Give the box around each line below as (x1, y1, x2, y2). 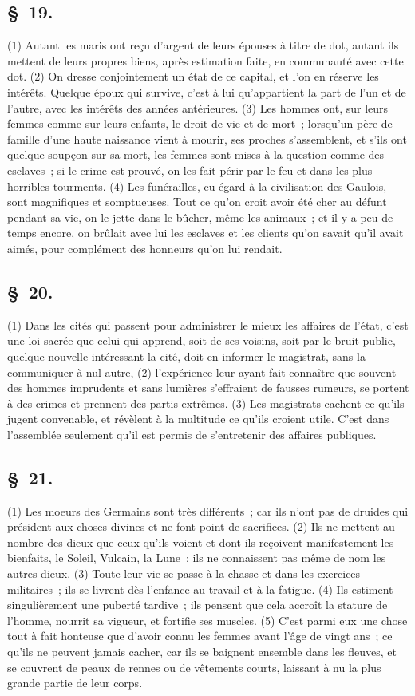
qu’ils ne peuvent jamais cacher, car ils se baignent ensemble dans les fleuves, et (7, 643, 397, 660)
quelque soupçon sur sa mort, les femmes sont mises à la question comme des (7, 146, 385, 163)
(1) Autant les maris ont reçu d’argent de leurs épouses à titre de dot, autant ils (7, 37, 399, 53)
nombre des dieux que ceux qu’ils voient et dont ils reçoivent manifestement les (7, 533, 394, 550)
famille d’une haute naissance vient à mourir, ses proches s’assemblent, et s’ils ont (7, 130, 407, 147)
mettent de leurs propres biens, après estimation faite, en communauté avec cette (7, 52, 404, 69)
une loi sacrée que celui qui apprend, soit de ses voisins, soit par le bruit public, (7, 332, 396, 349)
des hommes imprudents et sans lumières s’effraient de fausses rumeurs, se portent (7, 379, 409, 396)
